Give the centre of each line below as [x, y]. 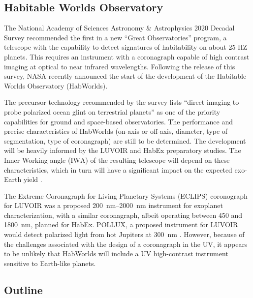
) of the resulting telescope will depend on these [158, 160]
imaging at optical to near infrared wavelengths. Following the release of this [120, 66]
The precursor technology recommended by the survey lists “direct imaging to [122, 102]
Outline [23, 289]
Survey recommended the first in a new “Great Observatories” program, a [115, 37]
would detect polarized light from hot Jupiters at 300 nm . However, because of [124, 234]
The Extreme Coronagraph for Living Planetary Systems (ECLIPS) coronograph [126, 195]
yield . [33, 179]
